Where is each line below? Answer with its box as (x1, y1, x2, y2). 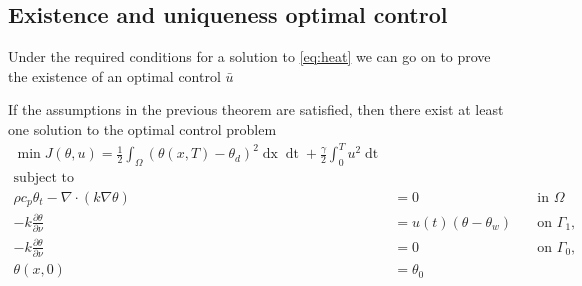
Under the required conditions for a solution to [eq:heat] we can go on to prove (8, 46, 491, 67)
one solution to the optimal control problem (8, 118, 277, 139)
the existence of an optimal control (8, 65, 221, 86)
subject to (13, 170, 74, 185)
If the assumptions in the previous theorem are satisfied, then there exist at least (8, 99, 504, 120)
